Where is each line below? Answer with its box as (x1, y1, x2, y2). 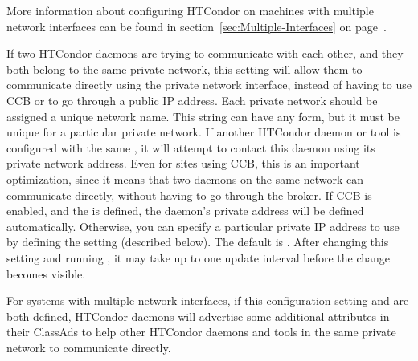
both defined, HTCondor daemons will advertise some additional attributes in (6, 307, 390, 324)
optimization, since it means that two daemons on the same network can (6, 170, 364, 187)
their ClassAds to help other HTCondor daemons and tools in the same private (6, 323, 396, 340)
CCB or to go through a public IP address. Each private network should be (6, 91, 378, 108)
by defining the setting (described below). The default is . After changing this (6, 233, 389, 250)
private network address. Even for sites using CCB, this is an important (6, 155, 360, 172)
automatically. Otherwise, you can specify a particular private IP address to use (6, 217, 400, 234)
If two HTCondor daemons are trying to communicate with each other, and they (6, 45, 404, 62)
